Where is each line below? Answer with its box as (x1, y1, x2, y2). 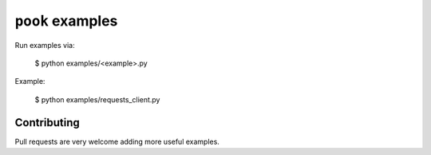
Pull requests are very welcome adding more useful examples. (14, 137, 219, 146)
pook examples (14, 12, 118, 30)
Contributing (14, 116, 80, 129)
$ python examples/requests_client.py (34, 94, 160, 104)
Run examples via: (14, 40, 75, 50)
